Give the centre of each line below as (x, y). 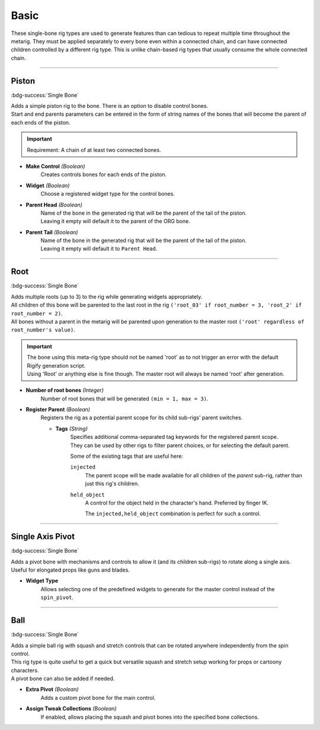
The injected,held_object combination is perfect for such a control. (173, 514)
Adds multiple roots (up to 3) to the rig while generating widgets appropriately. (107, 297)
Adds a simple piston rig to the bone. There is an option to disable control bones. (110, 106)
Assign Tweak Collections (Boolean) (71, 709)
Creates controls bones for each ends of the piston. (104, 174)
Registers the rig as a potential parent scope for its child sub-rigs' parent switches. (142, 417)
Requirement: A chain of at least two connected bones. (94, 150)
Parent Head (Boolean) (54, 205)
